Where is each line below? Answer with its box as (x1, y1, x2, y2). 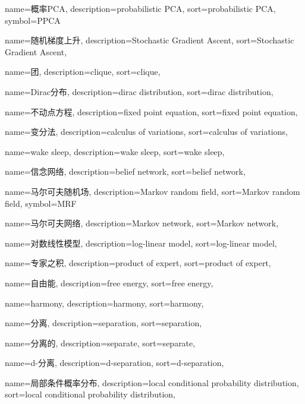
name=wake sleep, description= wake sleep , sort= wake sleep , (5, 145, 225, 157)
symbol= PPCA (5, 14, 61, 26)
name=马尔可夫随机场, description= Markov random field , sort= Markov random (5, 185, 300, 197)
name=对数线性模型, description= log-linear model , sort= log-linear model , (5, 236, 277, 249)
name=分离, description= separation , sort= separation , (5, 317, 202, 329)
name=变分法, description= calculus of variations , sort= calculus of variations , (5, 125, 288, 138)
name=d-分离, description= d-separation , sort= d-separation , (5, 356, 224, 369)
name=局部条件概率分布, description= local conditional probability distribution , (5, 376, 299, 389)
